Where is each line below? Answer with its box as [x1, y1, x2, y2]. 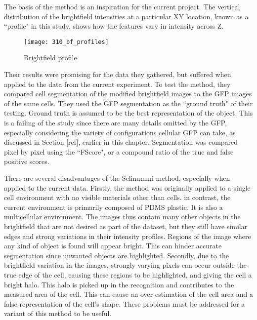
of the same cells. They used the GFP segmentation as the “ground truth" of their [4, 98, 253, 108]
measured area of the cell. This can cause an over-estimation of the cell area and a [4, 289, 253, 299]
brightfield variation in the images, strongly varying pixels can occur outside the [4, 260, 247, 270]
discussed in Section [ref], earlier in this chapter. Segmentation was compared [4, 137, 238, 147]
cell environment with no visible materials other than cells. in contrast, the [4, 192, 231, 202]
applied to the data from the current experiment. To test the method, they [4, 79, 231, 89]
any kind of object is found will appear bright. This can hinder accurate [4, 240, 222, 251]
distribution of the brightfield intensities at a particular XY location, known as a [4, 11, 249, 21]
